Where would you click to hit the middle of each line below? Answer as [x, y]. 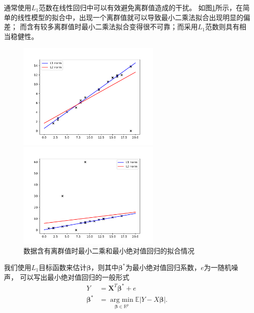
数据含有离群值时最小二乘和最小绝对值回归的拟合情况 [109, 251]
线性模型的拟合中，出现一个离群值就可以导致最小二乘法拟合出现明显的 [130, 17]
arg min [122, 300]
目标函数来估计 [63, 267]
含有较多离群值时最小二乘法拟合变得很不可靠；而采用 [112, 27]
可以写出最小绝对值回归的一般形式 [74, 277]
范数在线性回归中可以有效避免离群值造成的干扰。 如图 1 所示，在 [141, 7]
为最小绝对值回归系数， [163, 267]
